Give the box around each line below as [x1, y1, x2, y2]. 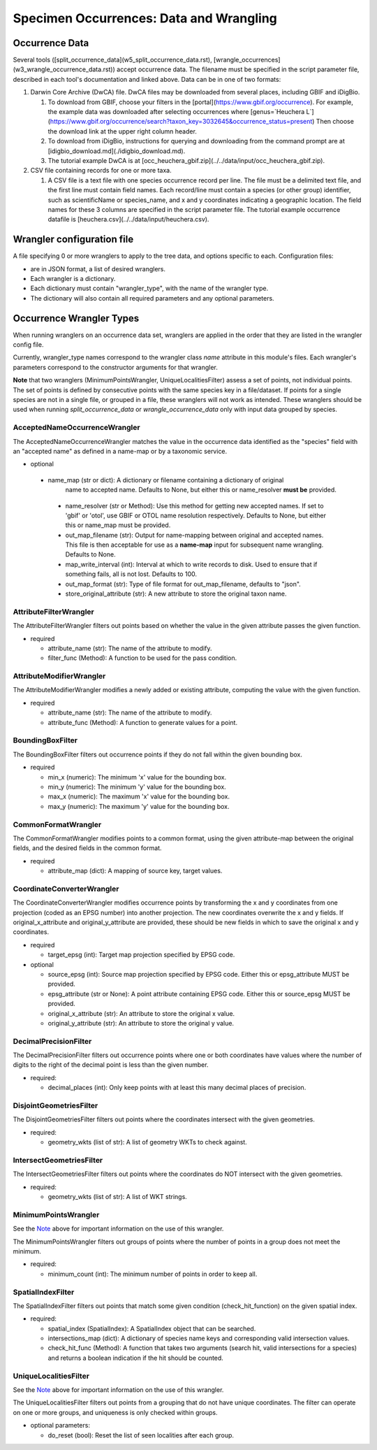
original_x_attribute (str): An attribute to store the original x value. [47, 1009, 235, 1017]
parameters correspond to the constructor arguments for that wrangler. [13, 363, 218, 371]
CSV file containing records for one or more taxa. [30, 166, 172, 175]
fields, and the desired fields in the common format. [13, 844, 162, 852]
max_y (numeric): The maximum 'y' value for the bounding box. [47, 802, 230, 810]
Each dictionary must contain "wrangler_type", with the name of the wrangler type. [30, 284, 269, 293]
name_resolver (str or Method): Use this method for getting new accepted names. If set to [65, 501, 324, 510]
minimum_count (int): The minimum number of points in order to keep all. [47, 1270, 258, 1278]
